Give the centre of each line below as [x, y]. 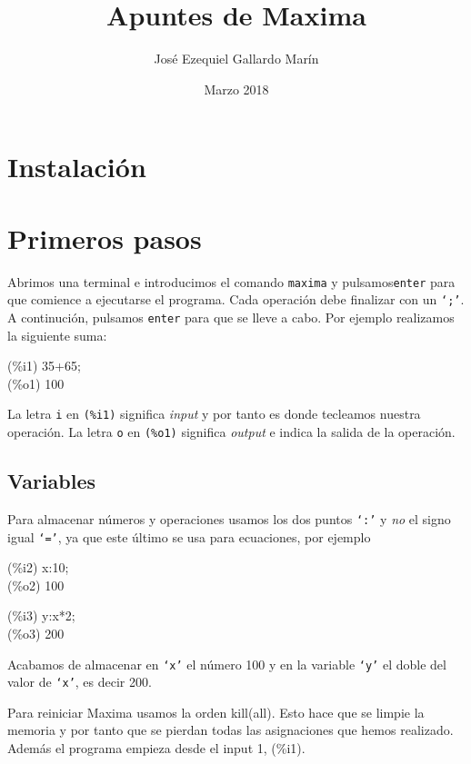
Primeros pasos [105, 238]
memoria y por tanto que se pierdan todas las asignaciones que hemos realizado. [230, 730]
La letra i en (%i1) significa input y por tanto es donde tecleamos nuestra [214, 414]
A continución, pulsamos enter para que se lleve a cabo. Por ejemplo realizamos [231, 317]
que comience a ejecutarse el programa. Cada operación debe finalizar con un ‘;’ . [236, 299]
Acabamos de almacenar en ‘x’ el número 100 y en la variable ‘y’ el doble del [227, 664]
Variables [52, 481]
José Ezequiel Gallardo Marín [236, 59]
